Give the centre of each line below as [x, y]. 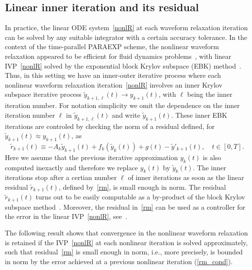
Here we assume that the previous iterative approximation [92, 157]
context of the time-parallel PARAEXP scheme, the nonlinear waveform [112, 46]
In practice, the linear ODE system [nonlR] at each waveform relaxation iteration [126, 27]
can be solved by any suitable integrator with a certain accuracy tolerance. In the [126, 37]
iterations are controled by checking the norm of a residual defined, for [110, 126]
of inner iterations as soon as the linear [186, 177]
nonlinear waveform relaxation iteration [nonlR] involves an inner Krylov [114, 84]
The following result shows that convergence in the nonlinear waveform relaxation [126, 233]
